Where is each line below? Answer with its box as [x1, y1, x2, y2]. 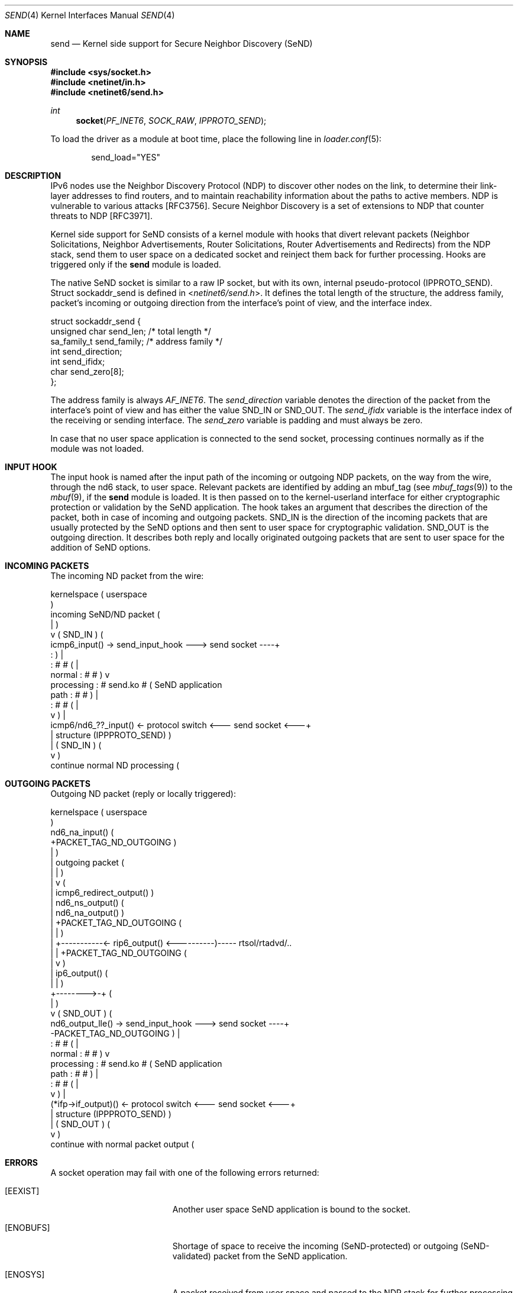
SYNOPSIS [5, 57, 48, 67]
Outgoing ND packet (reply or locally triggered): [50, 789, 236, 799]
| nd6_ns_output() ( [50, 898, 124, 908]
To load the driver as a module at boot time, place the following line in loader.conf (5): [50, 134, 382, 144]
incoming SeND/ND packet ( [50, 609, 160, 619]
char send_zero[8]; [50, 366, 124, 377]
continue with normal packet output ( [50, 1139, 195, 1149]
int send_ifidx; [50, 356, 105, 366]
